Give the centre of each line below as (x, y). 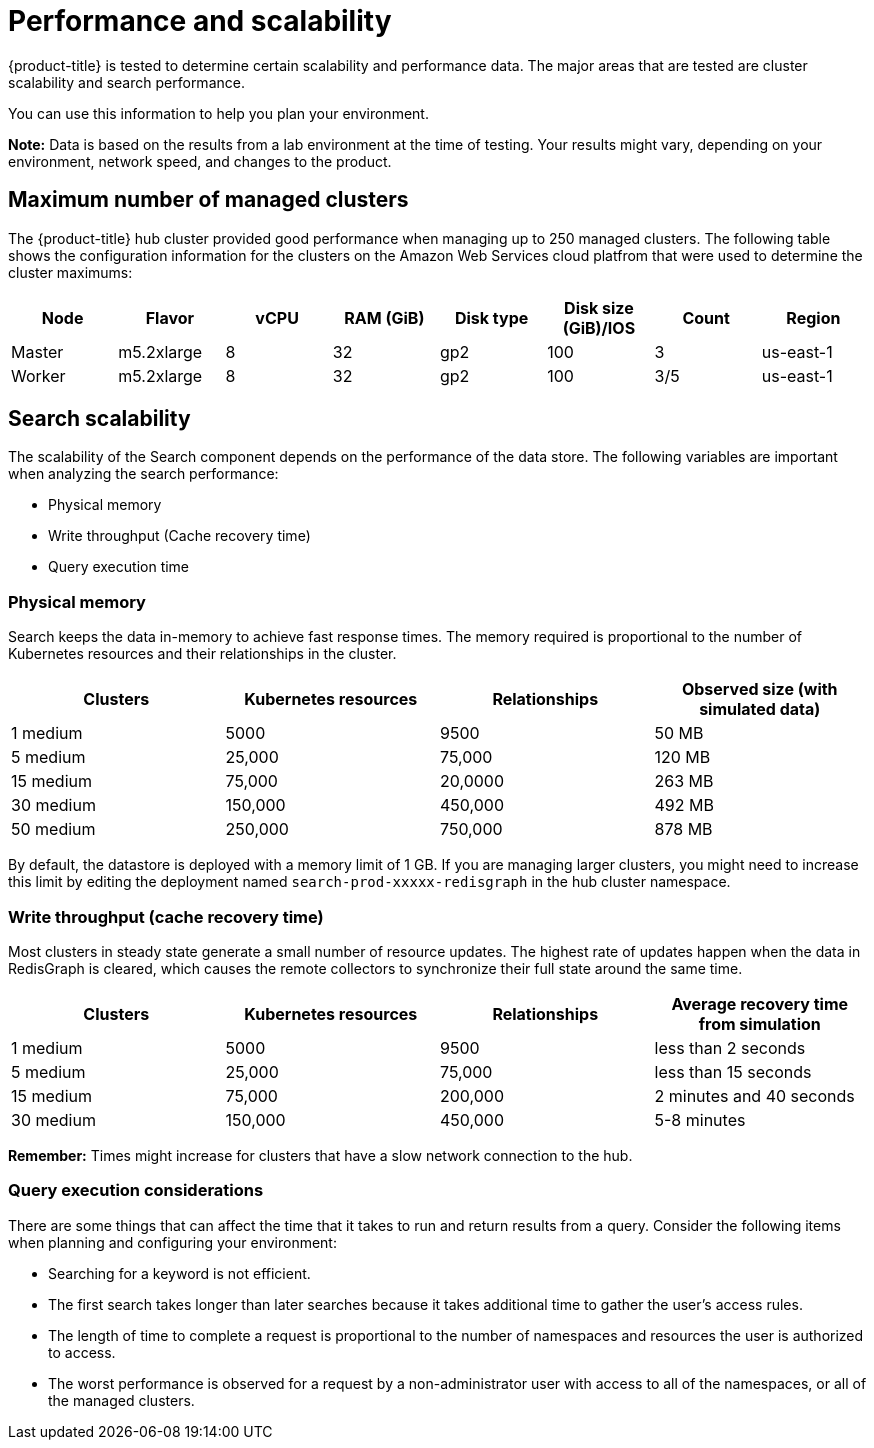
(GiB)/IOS (599, 327)
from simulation (759, 1023)
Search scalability (99, 419)
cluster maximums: (70, 272)
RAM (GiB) (384, 317)
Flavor (170, 317)
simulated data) (760, 709)
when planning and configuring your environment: (172, 1242)
